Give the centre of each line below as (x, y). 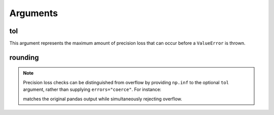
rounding (24, 57)
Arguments (34, 13)
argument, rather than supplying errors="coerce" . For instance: (92, 90)
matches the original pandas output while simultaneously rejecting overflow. (103, 99)
